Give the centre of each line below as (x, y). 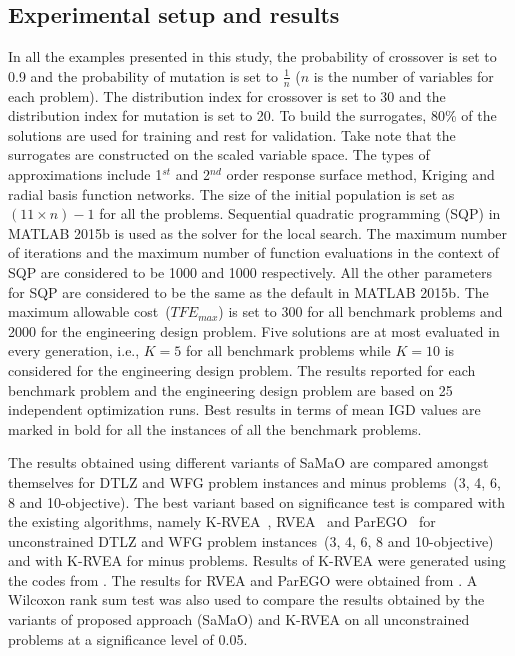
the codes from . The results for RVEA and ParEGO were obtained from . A (243, 579)
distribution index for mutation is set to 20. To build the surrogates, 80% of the (252, 115)
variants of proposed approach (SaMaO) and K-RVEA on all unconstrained (239, 619)
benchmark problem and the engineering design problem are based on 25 (230, 389)
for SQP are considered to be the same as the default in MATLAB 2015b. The (248, 291)
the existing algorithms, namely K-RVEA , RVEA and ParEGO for (222, 521)
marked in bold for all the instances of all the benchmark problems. (215, 428)
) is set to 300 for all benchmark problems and (360, 311)
